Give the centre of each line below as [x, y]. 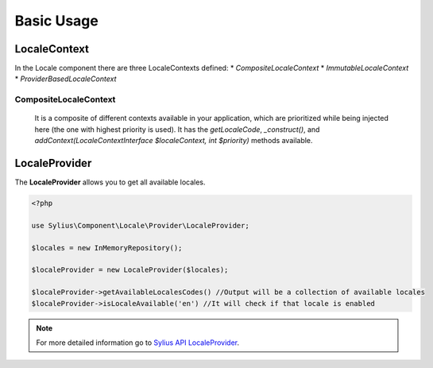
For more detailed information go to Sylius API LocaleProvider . [138, 343]
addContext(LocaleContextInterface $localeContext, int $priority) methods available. [174, 141]
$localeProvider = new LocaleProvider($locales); [130, 270]
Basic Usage [56, 21]
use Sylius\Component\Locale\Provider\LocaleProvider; [140, 225]
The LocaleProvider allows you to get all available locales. [110, 182]
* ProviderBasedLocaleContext [66, 79]
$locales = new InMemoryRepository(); [107, 248]
